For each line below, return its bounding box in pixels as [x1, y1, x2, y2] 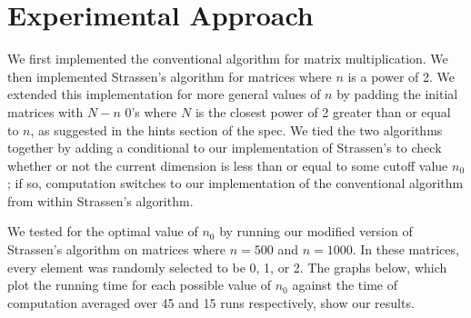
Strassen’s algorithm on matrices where [7, 240, 226, 259]
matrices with [7, 102, 84, 121]
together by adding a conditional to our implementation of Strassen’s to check [7, 138, 442, 157]
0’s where [125, 102, 177, 121]
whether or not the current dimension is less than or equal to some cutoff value [7, 155, 448, 174]
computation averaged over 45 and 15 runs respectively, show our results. [7, 293, 415, 312]
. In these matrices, [352, 240, 459, 259]
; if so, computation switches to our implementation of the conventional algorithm [7, 174, 464, 193]
